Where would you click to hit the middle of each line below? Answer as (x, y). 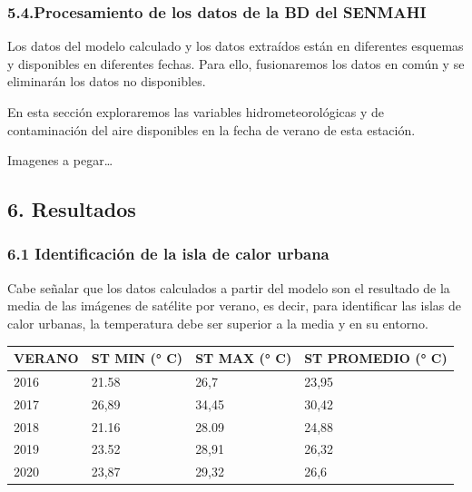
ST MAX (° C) (244, 358)
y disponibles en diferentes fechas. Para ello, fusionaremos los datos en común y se (236, 63)
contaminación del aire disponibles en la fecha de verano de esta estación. (211, 129)
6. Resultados (72, 209)
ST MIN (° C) (137, 358)
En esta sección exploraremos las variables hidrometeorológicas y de (196, 112)
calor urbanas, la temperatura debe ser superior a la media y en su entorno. (218, 323)
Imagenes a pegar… (60, 160)
